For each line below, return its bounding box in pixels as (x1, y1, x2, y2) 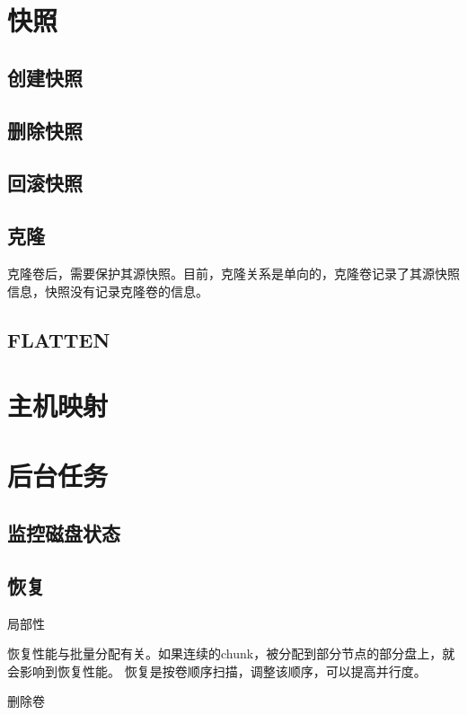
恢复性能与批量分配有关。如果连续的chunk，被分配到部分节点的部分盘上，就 (7, 644, 455, 663)
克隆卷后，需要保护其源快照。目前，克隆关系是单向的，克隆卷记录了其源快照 (7, 263, 460, 282)
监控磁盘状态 (7, 519, 120, 547)
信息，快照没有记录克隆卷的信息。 (7, 281, 208, 300)
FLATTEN (7, 325, 110, 353)
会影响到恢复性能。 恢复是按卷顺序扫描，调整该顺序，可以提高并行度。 (7, 661, 427, 680)
